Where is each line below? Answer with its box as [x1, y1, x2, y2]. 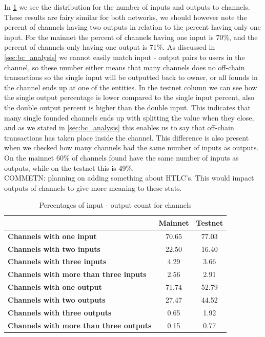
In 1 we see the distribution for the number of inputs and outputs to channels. [4, 2, 250, 12]
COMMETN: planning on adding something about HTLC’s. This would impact [4, 172, 254, 183]
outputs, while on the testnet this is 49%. [4, 162, 134, 173]
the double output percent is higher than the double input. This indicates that [4, 102, 251, 112]
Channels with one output [8, 282, 102, 292]
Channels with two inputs [8, 243, 100, 254]
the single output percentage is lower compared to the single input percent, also [4, 92, 255, 103]
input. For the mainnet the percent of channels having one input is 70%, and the [4, 31, 258, 42]
